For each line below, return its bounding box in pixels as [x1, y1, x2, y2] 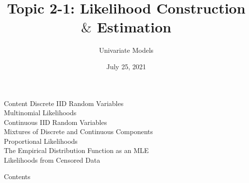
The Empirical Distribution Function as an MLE [4, 145, 149, 155]
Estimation [97, 17, 171, 37]
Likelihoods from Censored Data [4, 155, 100, 165]
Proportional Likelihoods [4, 136, 78, 146]
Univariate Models [99, 45, 154, 55]
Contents [4, 171, 31, 181]
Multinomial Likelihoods [4, 107, 77, 118]
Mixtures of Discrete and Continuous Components [4, 126, 153, 137]
